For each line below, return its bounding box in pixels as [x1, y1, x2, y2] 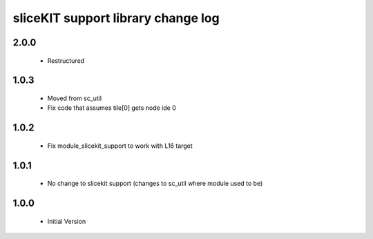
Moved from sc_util [47, 94, 102, 102]
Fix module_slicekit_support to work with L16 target [47, 142, 193, 150]
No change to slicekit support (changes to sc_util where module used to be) [47, 180, 263, 188]
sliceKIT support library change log [12, 10, 220, 26]
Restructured [47, 56, 85, 65]
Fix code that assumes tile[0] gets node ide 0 [47, 104, 176, 112]
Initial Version [47, 217, 86, 225]
